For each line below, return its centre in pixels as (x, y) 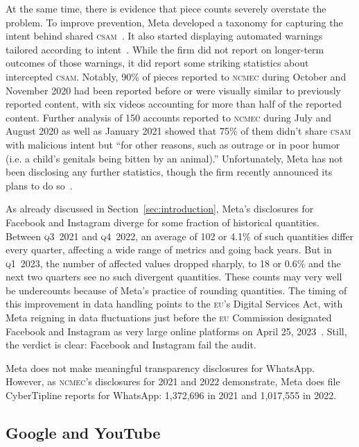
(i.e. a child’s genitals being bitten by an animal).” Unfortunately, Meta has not (174, 158)
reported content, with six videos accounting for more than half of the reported (174, 104)
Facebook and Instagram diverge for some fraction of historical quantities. (163, 222)
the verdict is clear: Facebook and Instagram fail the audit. (131, 345)
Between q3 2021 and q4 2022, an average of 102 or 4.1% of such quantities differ (180, 236)
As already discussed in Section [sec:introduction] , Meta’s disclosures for (160, 209)
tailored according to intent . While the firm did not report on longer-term (165, 49)
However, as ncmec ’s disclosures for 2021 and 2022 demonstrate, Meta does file (173, 381)
